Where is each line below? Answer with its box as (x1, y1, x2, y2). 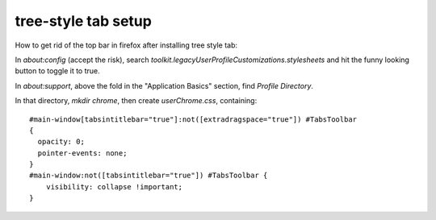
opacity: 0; (37, 137, 85, 147)
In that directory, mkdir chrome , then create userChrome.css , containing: (15, 96, 258, 106)
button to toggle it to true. (15, 66, 100, 76)
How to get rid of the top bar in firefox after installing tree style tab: (15, 40, 238, 50)
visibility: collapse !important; (45, 182, 183, 191)
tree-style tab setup (15, 12, 153, 30)
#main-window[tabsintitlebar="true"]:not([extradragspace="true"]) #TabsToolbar (29, 114, 358, 124)
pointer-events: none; (37, 148, 128, 157)
